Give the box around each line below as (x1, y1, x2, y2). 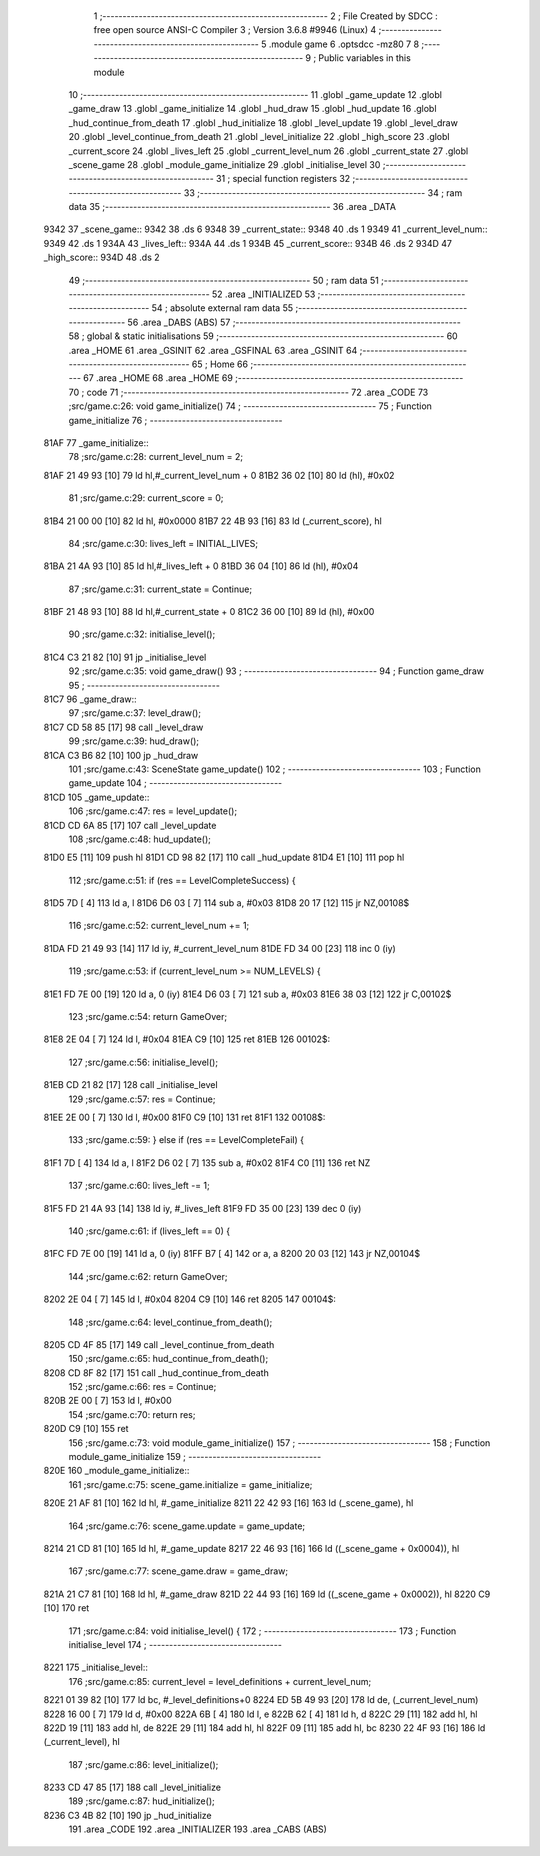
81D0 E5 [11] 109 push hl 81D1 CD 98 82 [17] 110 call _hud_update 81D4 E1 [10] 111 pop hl (43, 851, 405, 864)
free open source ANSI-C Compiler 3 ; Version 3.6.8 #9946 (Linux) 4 (93, 24, 377, 36)
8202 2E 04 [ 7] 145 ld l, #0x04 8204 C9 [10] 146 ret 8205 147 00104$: (43, 1293, 337, 1305)
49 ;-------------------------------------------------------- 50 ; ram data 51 (68, 274, 379, 286)
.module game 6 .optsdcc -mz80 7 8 (268, 38, 420, 50)
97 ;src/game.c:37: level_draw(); (68, 707, 202, 719)
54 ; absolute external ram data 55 (151, 302, 294, 314)
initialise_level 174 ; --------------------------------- (68, 1638, 282, 1650)
